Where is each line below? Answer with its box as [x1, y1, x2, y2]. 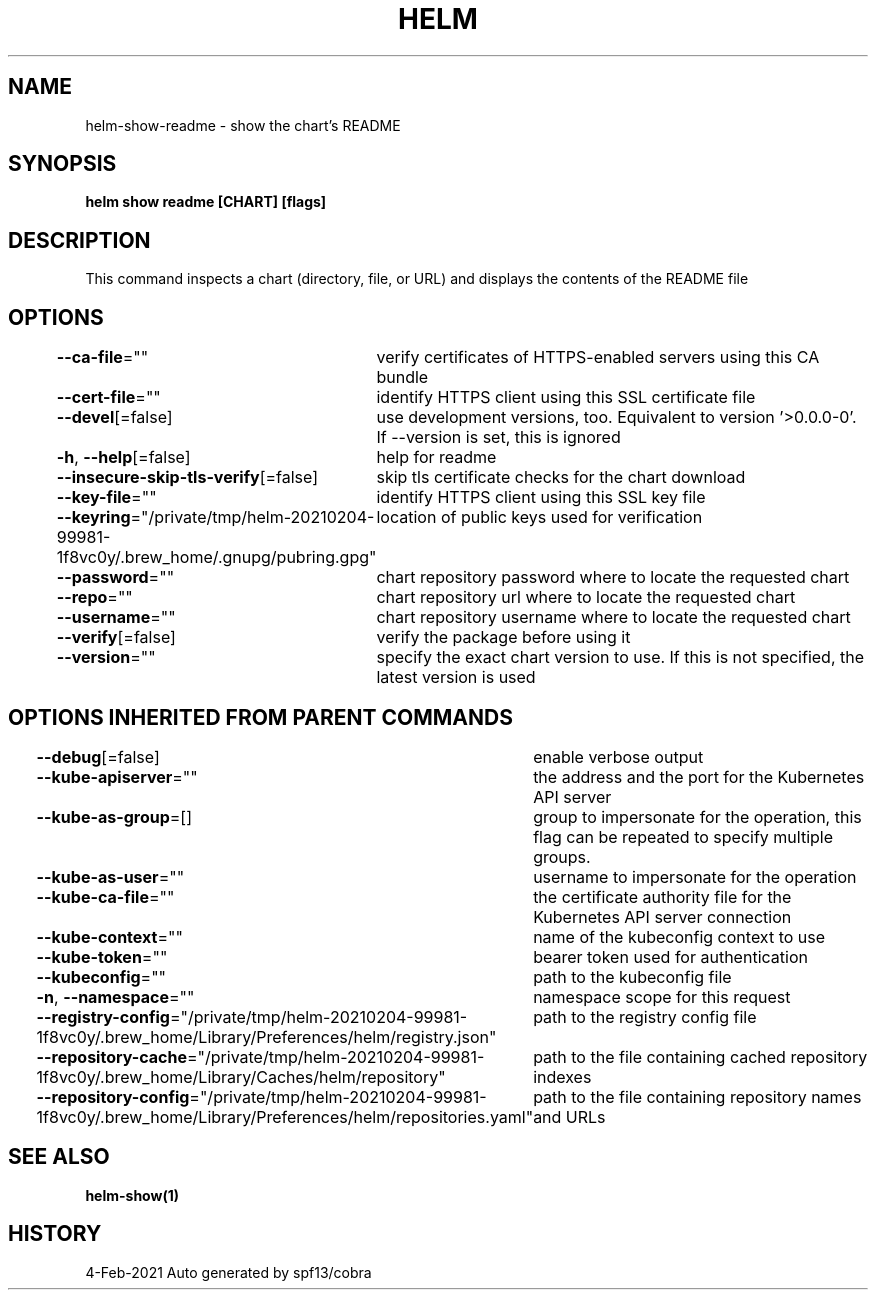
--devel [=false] [56, 407, 173, 428]
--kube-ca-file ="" [36, 886, 175, 907]
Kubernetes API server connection [533, 906, 792, 927]
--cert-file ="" [56, 387, 161, 408]
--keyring [56, 507, 131, 528]
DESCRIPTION [8, 227, 151, 253]
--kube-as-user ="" [36, 866, 185, 887]
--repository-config [36, 1086, 190, 1107]
